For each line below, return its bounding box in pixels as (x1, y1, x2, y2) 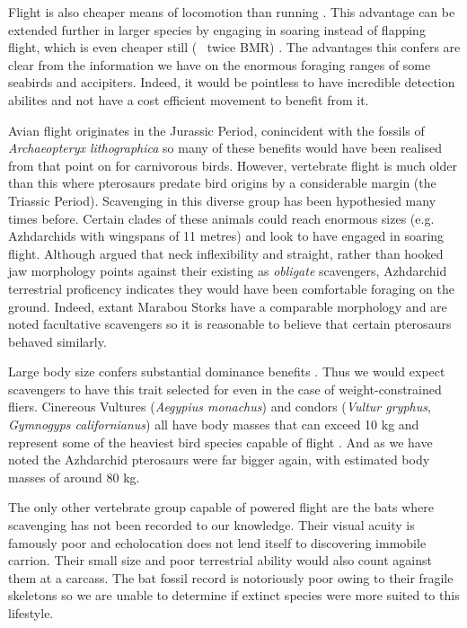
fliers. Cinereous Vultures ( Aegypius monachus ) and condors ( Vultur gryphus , (8, 397, 431, 416)
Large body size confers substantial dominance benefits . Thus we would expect (8, 362, 445, 381)
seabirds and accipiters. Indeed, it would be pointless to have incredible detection (8, 73, 455, 92)
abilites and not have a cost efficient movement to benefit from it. (8, 90, 369, 109)
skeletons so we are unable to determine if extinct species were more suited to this (8, 586, 460, 605)
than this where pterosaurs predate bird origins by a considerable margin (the (8, 173, 436, 192)
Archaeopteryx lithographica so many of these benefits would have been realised (8, 138, 443, 157)
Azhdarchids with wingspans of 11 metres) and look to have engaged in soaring (8, 226, 445, 245)
